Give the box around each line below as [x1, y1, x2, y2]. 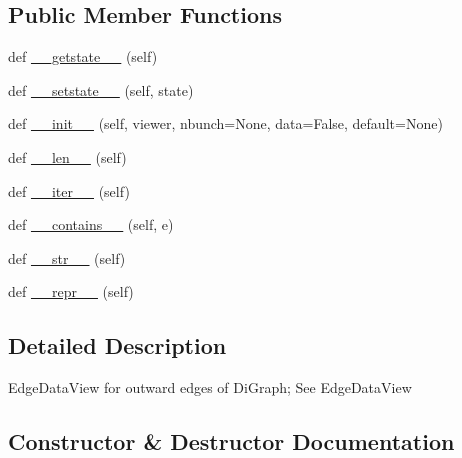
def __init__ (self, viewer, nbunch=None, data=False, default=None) [8, 113, 443, 134]
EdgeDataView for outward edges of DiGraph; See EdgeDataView [8, 377, 412, 398]
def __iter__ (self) [8, 180, 130, 201]
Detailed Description [8, 330, 227, 361]
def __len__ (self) [8, 146, 127, 167]
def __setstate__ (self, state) [8, 79, 194, 100]
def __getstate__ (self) [8, 46, 158, 67]
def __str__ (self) [8, 247, 126, 268]
